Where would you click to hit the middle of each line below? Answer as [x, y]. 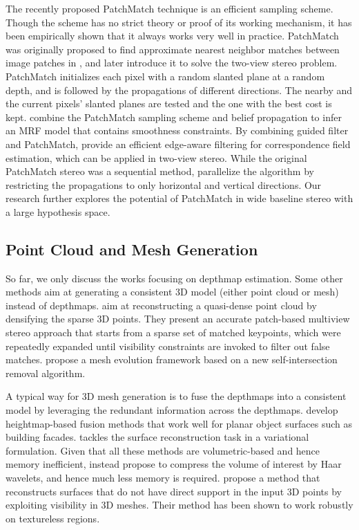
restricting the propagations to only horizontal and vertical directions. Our [164, 184]
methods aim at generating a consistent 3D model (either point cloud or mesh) [172, 292]
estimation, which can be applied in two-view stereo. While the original [156, 157]
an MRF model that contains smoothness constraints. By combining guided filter [177, 130]
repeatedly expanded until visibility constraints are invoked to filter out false [168, 346]
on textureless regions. [53, 518]
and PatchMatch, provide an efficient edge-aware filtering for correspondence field [178, 144]
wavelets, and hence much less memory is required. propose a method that [163, 478]
